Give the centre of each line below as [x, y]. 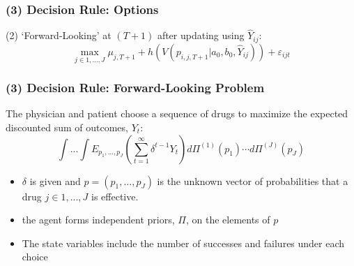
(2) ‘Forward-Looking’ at [59, 35]
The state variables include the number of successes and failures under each [183, 243]
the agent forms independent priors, [98, 220]
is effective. [115, 196]
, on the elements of [228, 220]
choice [35, 257]
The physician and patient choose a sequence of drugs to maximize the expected [177, 113]
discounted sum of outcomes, [67, 127]
